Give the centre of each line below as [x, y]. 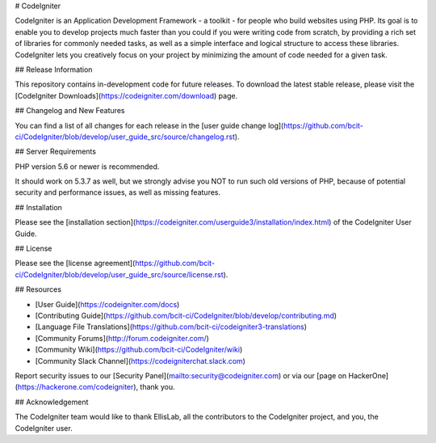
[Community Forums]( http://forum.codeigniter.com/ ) [122, 338]
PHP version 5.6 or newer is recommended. [87, 167]
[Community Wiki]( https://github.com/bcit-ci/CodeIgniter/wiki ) [139, 350]
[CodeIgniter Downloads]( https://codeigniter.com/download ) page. [126, 95]
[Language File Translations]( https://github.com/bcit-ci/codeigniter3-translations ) [171, 327]
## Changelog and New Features [70, 111]
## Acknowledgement [52, 402]
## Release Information [54, 70]
